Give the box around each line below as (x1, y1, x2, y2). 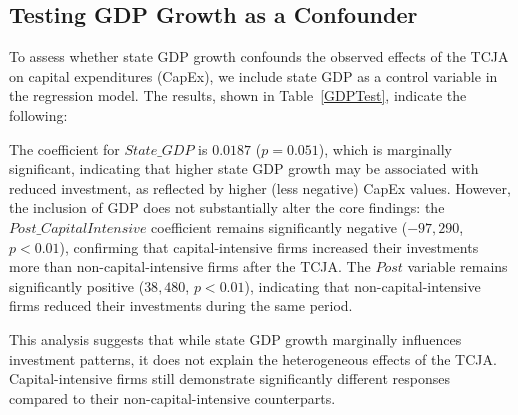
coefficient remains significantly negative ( (151, 216, 408, 237)
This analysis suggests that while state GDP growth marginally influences (9, 328, 462, 349)
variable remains (407, 256, 508, 277)
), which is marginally (318, 138, 452, 159)
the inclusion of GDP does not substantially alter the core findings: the (9, 197, 445, 218)
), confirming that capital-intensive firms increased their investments (59, 236, 479, 257)
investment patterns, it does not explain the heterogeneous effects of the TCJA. (9, 348, 497, 369)
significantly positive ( (9, 275, 145, 296)
